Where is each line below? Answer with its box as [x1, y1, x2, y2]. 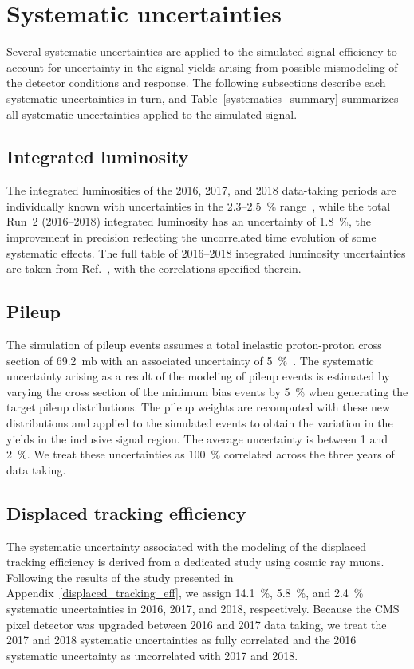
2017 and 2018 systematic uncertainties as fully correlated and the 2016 [6, 632, 357, 648]
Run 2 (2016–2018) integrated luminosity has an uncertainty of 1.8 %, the [6, 213, 372, 230]
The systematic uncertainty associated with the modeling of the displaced [6, 537, 367, 554]
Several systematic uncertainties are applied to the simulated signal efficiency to [6, 43, 397, 60]
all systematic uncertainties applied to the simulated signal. [6, 105, 298, 122]
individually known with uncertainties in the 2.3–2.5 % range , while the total [6, 197, 391, 214]
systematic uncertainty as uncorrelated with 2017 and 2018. [6, 647, 298, 663]
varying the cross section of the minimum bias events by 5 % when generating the [6, 383, 408, 399]
